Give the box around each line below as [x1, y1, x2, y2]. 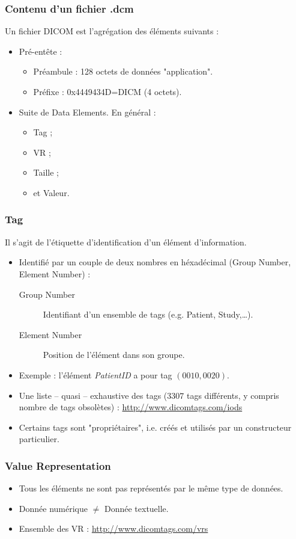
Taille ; [33, 166, 59, 179]
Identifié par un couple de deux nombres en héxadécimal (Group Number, [19, 256, 291, 268]
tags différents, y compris [186, 389, 279, 401]
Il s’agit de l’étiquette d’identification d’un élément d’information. [5, 235, 247, 248]
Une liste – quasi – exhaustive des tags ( [19, 389, 168, 401]
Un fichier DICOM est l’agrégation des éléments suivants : [5, 25, 219, 37]
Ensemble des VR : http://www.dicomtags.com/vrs [19, 522, 208, 535]
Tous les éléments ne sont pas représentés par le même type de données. [19, 482, 283, 494]
